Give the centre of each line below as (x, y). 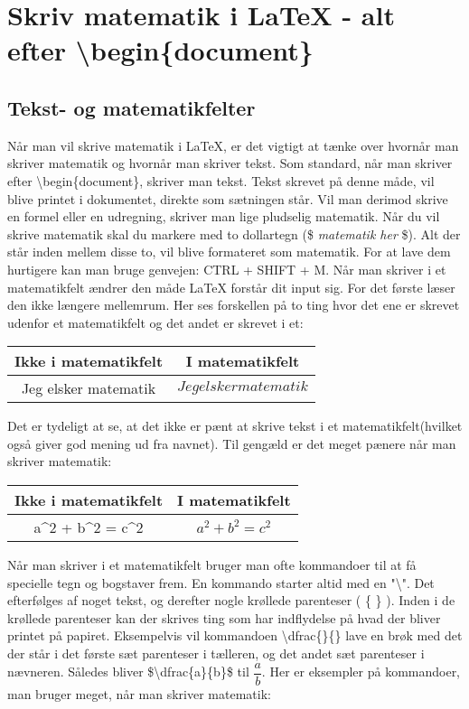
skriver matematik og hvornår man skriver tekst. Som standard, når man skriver (230, 163)
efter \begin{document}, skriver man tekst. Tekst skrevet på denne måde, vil (221, 180)
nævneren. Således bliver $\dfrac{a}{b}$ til (128, 672)
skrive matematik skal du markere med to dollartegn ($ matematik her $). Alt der (234, 233)
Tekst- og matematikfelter (131, 107)
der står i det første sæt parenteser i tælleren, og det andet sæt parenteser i (216, 653)
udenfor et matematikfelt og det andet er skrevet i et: (155, 322)
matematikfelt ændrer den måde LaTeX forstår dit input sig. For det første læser (231, 287)
